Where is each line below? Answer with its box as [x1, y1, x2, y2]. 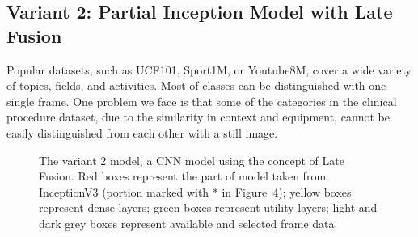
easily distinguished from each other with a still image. [6, 124, 278, 141]
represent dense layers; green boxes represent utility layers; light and [39, 199, 378, 216]
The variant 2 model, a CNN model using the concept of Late [39, 151, 344, 168]
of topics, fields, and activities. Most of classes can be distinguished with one [6, 77, 386, 94]
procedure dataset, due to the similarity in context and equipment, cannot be [6, 108, 390, 125]
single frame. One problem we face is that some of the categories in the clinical [6, 92, 397, 109]
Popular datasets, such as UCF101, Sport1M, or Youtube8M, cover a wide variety [6, 61, 412, 78]
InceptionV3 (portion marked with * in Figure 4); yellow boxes [39, 183, 352, 200]
